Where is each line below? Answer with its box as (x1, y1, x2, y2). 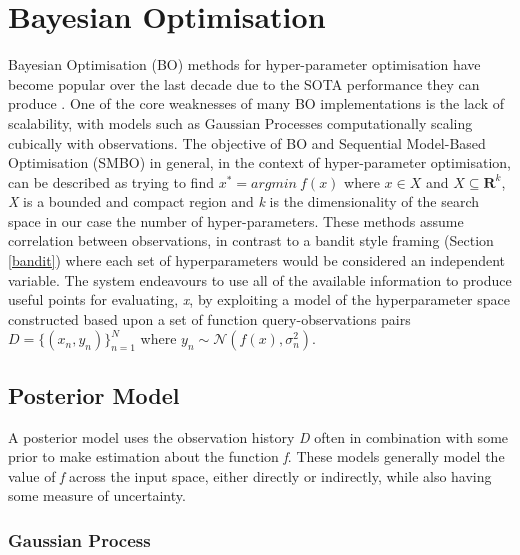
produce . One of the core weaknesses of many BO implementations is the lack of (8, 93, 505, 114)
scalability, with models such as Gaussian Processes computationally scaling (8, 112, 473, 133)
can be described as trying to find (8, 171, 214, 192)
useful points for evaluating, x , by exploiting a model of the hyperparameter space (8, 289, 510, 310)
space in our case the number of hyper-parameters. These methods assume (8, 210, 464, 231)
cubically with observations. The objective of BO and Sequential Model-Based (8, 132, 486, 153)
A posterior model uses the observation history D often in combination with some (8, 426, 509, 447)
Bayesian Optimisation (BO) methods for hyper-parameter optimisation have (8, 54, 481, 75)
